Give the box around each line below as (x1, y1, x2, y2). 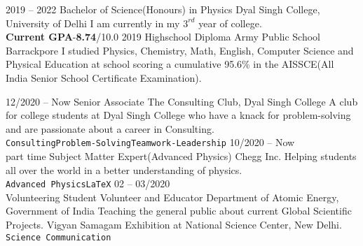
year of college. (198, 15, 262, 30)
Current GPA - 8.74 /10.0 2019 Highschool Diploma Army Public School (6, 29, 320, 44)
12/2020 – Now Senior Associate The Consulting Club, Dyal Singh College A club (6, 94, 358, 108)
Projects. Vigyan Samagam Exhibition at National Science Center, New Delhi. (6, 217, 342, 232)
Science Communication (6, 232, 111, 243)
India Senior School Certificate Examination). (6, 70, 202, 85)
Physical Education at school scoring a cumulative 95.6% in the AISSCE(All (6, 57, 334, 71)
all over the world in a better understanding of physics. (6, 162, 242, 177)
